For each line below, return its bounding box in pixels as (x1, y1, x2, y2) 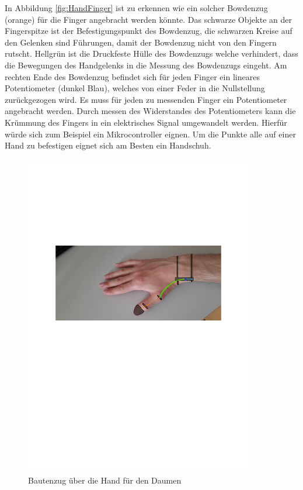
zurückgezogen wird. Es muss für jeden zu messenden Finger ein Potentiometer (5, 93, 287, 105)
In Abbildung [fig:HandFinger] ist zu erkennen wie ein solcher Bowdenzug (5, 2, 268, 13)
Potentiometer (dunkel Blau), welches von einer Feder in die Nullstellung (5, 82, 265, 94)
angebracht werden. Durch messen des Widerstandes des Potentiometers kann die (5, 105, 296, 117)
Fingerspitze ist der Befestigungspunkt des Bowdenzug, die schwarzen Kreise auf (5, 25, 292, 37)
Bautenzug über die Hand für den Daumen (28, 474, 182, 486)
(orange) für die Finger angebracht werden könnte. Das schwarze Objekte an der (5, 13, 292, 25)
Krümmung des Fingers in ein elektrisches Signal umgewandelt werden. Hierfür (5, 116, 287, 128)
